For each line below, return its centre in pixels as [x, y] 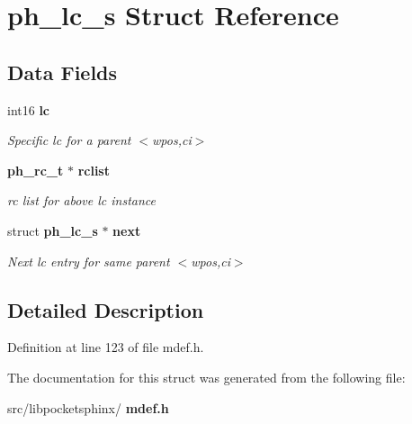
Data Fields [63, 72]
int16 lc [29, 109]
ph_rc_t [36, 170]
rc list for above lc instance [81, 200]
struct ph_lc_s [53, 230]
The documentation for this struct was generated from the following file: [206, 377]
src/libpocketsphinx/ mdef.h [88, 407]
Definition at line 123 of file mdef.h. [106, 347]
